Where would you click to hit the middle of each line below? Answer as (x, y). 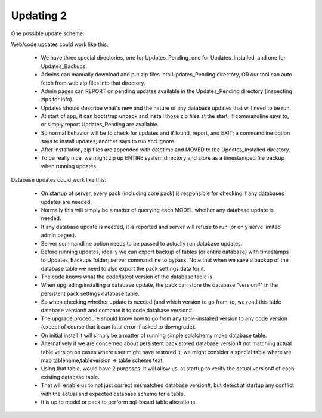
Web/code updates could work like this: (60, 44)
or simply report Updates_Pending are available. (100, 125)
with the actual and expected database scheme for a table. (113, 394)
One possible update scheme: (48, 33)
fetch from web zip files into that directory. (93, 83)
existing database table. (70, 377)
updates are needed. (66, 202)
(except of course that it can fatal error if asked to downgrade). (118, 327)
